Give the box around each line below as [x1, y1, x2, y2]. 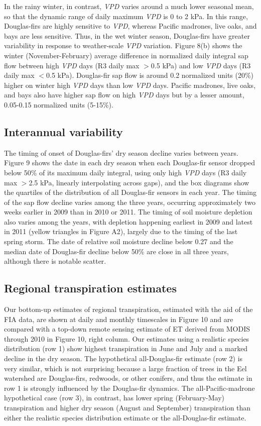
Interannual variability [4, 124, 123, 139]
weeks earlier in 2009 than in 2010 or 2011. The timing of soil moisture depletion [4, 206, 252, 217]
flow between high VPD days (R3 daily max [4, 60, 140, 70]
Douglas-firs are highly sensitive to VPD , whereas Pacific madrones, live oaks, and [4, 21, 257, 31]
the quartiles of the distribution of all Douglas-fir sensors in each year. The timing [4, 187, 256, 197]
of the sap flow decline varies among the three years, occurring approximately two [4, 196, 255, 207]
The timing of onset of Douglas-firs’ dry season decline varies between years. [4, 147, 238, 158]
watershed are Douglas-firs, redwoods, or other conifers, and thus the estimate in [4, 373, 252, 383]
